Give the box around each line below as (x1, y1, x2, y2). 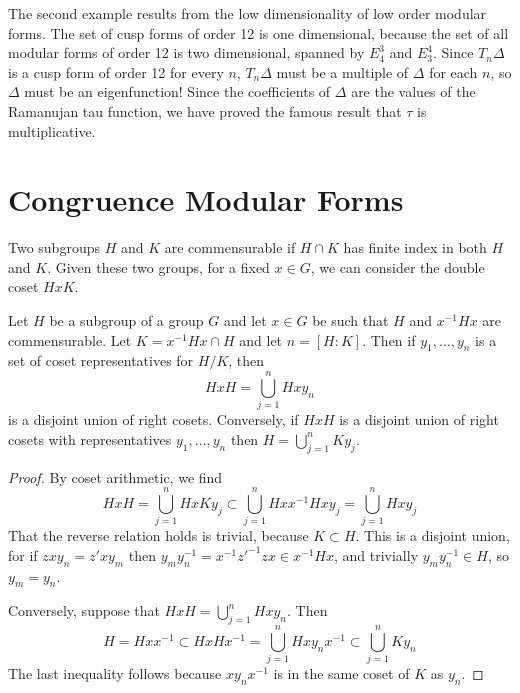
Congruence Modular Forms (8, 179, 404, 220)
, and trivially (333, 544, 419, 565)
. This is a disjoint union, (355, 525, 510, 546)
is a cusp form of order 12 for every (8, 61, 224, 82)
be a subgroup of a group (49, 310, 204, 331)
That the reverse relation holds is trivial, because (8, 525, 309, 546)
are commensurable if (164, 237, 296, 258)
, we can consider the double (310, 256, 485, 277)
